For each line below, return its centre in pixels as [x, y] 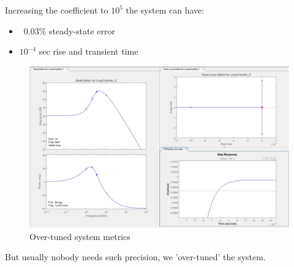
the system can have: [165, 10]
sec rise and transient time [89, 51]
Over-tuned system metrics [80, 236]
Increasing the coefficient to [57, 10]
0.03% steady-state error [69, 30]
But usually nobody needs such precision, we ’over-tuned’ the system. [135, 257]
